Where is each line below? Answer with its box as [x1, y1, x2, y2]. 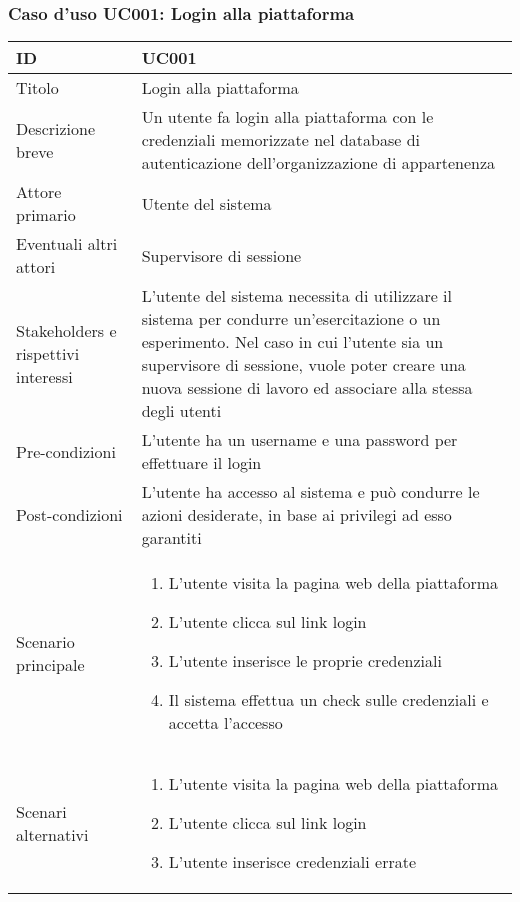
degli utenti [141, 399, 222, 423]
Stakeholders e [16, 318, 117, 342]
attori [16, 255, 56, 279]
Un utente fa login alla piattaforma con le [141, 105, 434, 129]
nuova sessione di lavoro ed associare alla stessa [141, 376, 473, 400]
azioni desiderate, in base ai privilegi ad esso [141, 503, 452, 527]
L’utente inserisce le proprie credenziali [168, 649, 442, 673]
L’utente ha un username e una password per [141, 428, 458, 452]
